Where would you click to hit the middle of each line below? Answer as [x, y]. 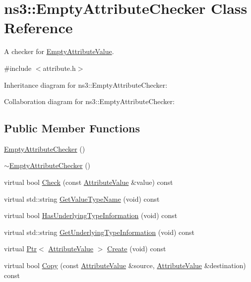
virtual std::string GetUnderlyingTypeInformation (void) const [99, 232]
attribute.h [59, 68]
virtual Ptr [21, 249]
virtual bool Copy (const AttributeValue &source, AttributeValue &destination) [125, 265]
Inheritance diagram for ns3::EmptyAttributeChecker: [86, 85]
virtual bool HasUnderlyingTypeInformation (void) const [91, 215]
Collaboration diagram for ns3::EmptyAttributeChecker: [89, 101]
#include [18, 68]
